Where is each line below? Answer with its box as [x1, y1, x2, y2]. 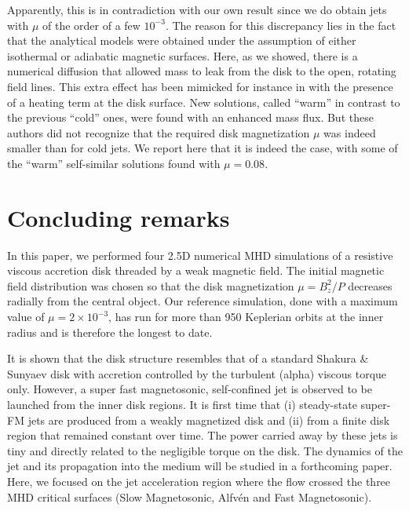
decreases [348, 277, 393, 294]
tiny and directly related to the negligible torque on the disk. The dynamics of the [7, 442, 403, 458]
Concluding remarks [7, 201, 230, 233]
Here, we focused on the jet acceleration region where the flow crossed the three [7, 473, 391, 489]
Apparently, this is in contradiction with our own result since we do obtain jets [7, 2, 387, 17]
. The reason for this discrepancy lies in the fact [165, 16, 396, 33]
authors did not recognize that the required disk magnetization [7, 124, 310, 141]
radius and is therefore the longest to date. [7, 323, 213, 340]
